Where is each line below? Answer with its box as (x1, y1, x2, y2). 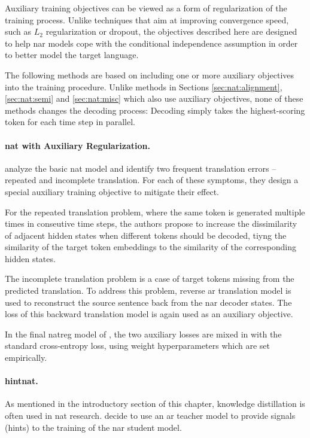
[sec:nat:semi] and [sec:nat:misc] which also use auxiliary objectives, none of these (5, 92, 303, 105)
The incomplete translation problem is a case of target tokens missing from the (5, 272, 294, 285)
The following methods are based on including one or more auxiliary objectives (5, 68, 294, 81)
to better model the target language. (5, 48, 139, 61)
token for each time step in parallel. (5, 115, 135, 128)
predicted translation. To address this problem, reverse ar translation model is (5, 284, 291, 297)
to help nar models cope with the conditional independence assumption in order (5, 36, 298, 49)
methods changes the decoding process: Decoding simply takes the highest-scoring (5, 104, 305, 116)
